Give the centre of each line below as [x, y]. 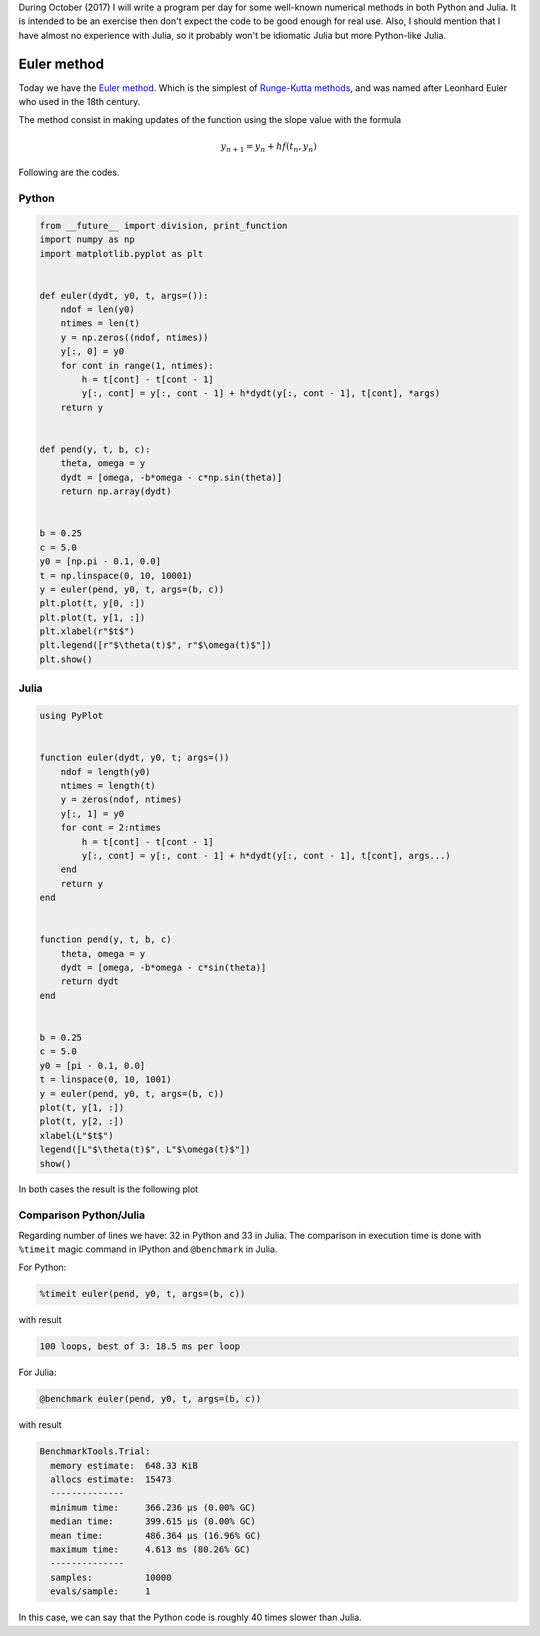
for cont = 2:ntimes [111, 828]
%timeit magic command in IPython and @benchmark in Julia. [148, 1249]
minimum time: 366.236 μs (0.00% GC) [153, 1507]
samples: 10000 [111, 1577]
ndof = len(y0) [97, 309]
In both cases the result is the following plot [108, 1189]
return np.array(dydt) [116, 491]
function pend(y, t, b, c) [105, 939]
